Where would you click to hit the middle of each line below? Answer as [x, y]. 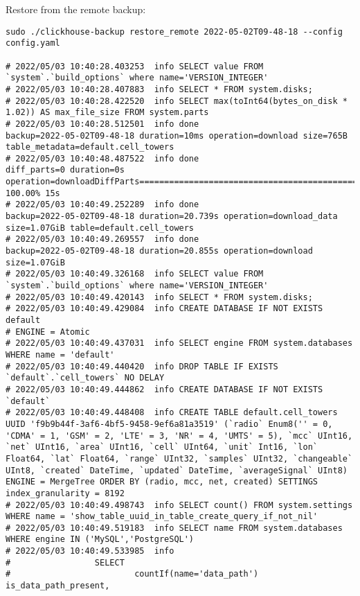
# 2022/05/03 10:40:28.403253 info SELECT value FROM [135, 66]
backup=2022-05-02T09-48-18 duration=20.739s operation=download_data [172, 217]
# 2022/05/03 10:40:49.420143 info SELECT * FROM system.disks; [159, 297]
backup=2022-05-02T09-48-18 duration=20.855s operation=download [159, 251]
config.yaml [33, 43]
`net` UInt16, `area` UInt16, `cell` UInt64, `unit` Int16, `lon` [162, 447]
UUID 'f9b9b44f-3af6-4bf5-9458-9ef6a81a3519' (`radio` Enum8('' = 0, [169, 424]
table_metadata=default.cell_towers [90, 147]
